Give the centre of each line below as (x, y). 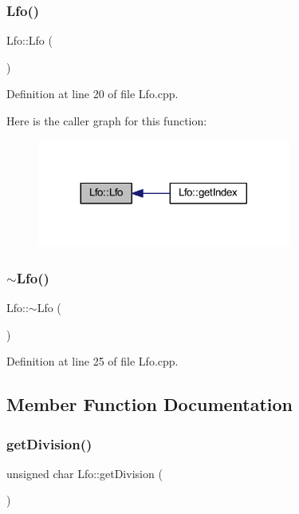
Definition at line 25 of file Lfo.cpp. (92, 361)
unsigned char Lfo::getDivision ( (85, 473)
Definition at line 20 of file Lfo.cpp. (92, 94)
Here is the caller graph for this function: (107, 121)
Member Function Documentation (150, 404)
